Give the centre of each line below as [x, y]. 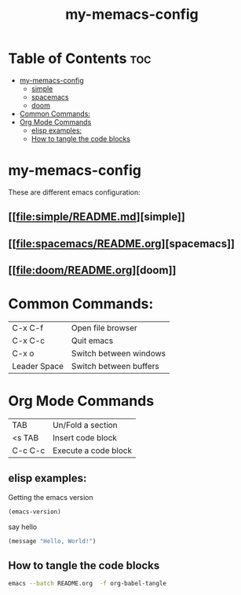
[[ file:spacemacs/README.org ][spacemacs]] [122, 244]
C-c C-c [29, 451]
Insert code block [85, 437]
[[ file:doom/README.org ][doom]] [92, 270]
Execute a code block [92, 451]
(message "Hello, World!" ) [52, 541]
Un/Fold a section [85, 425]
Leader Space [38, 366]
